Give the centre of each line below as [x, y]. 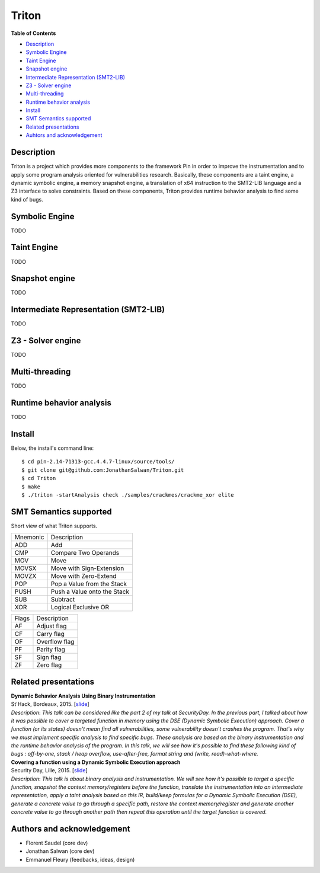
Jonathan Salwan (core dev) [60, 851]
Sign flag [49, 657]
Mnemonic [29, 538]
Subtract [63, 600]
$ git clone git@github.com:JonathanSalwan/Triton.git [103, 470]
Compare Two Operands [85, 553]
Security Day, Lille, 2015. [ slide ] [49, 770]
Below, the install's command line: [52, 448]
